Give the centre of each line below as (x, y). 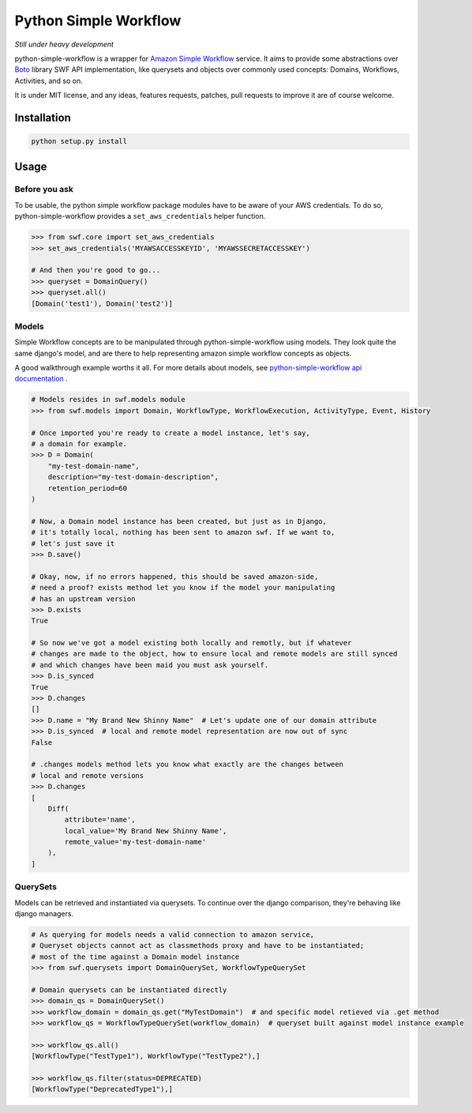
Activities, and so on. (49, 81)
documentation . (41, 378)
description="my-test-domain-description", (133, 477)
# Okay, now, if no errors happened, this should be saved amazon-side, (175, 576)
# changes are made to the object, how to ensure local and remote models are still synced (214, 654)
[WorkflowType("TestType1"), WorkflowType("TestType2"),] (146, 1056)
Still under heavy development (64, 44)
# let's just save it (73, 543)
